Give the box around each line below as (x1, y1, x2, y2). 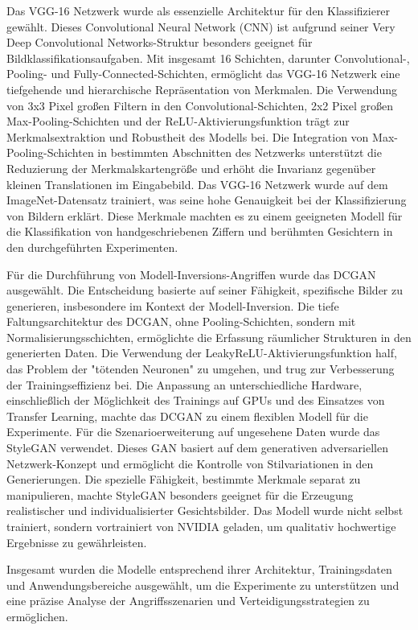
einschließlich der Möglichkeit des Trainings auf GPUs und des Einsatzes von (6, 392, 385, 409)
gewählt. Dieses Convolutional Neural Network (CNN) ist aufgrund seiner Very (6, 18, 395, 35)
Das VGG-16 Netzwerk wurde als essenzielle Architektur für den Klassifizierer (6, 2, 391, 19)
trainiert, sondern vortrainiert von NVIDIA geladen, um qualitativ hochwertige (6, 518, 396, 534)
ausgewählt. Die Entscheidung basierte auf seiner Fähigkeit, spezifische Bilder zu (6, 282, 403, 299)
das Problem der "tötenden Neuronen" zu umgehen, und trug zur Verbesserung (6, 360, 395, 377)
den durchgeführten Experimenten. (6, 238, 178, 255)
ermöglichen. (6, 607, 68, 624)
